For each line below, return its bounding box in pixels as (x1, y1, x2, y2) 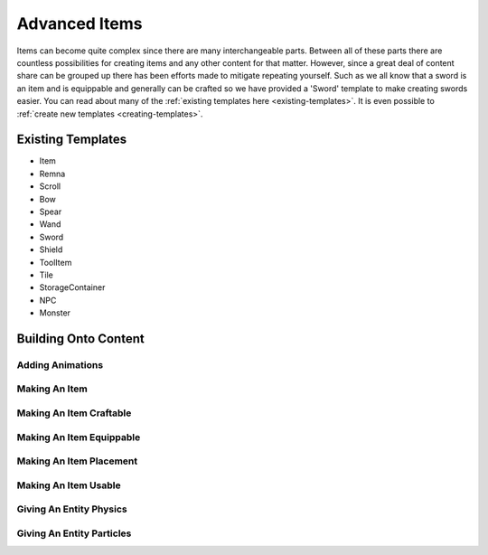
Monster (39, 307, 71, 318)
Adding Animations (16, 358, 104, 371)
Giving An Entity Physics (16, 503, 127, 515)
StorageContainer (39, 282, 106, 293)
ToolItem (39, 257, 72, 268)
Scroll (39, 181, 61, 192)
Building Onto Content (16, 331, 145, 346)
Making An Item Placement (16, 455, 138, 467)
